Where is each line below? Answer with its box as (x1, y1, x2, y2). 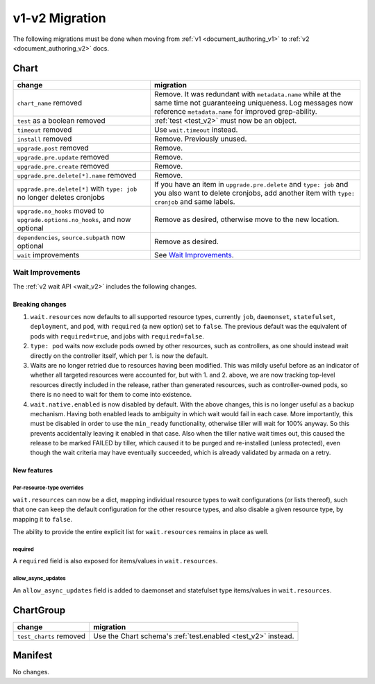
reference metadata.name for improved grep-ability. (153, 106, 317, 116)
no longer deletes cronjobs (17, 192, 106, 202)
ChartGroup (12, 604, 66, 616)
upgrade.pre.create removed (17, 161, 110, 171)
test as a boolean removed (17, 115, 106, 125)
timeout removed (17, 125, 72, 135)
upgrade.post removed (17, 143, 90, 153)
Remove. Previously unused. (153, 134, 247, 144)
